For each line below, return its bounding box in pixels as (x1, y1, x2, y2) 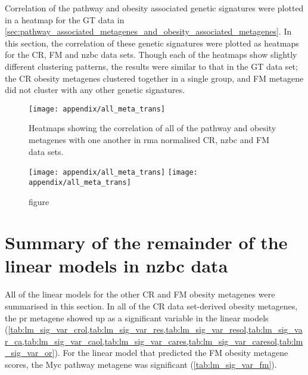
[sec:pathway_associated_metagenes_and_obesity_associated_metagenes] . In (5, 25, 292, 38)
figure (29, 195, 49, 207)
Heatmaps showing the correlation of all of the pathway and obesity (29, 122, 276, 134)
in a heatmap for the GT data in (5, 13, 125, 26)
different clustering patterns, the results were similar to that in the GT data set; (5, 60, 298, 72)
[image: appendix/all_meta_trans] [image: (29, 168, 198, 177)
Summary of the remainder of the (5, 230, 288, 255)
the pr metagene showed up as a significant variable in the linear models (5, 311, 269, 324)
